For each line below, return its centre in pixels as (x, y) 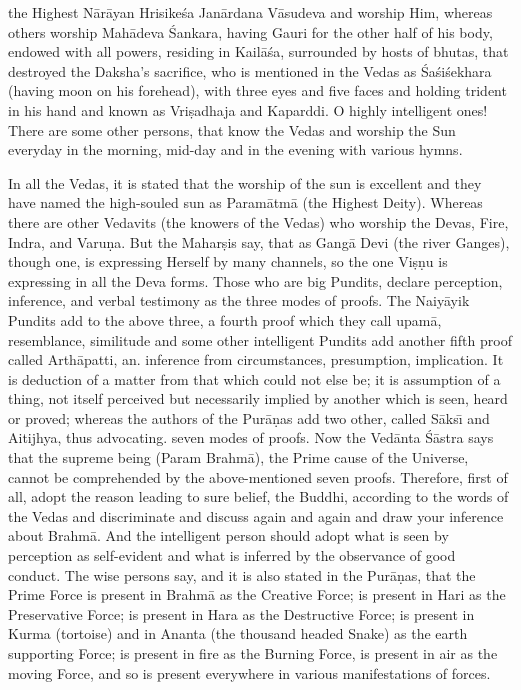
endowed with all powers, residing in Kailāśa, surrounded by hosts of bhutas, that (258, 51)
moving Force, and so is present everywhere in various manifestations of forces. (249, 672)
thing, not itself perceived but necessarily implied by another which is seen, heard (258, 398)
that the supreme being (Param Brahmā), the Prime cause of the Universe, (238, 457)
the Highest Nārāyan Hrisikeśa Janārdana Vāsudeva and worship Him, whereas (250, 12)
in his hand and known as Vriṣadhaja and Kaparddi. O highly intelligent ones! (248, 109)
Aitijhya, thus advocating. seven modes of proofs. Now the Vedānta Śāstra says (251, 437)
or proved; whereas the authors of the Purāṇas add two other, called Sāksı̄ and (249, 417)
